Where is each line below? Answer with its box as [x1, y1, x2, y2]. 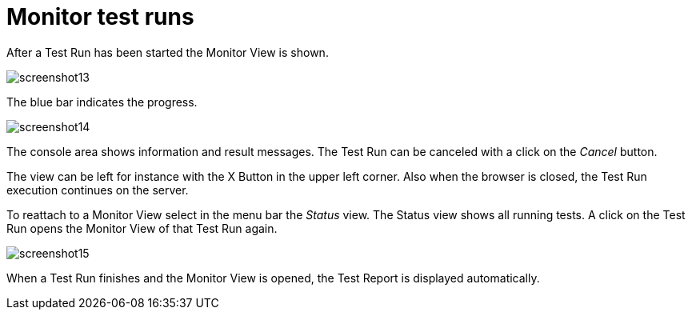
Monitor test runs [6, 3, 194, 30]
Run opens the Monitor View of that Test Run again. [6, 221, 278, 235]
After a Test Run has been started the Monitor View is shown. [6, 45, 329, 59]
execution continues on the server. [6, 182, 189, 197]
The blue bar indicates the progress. [6, 94, 198, 109]
